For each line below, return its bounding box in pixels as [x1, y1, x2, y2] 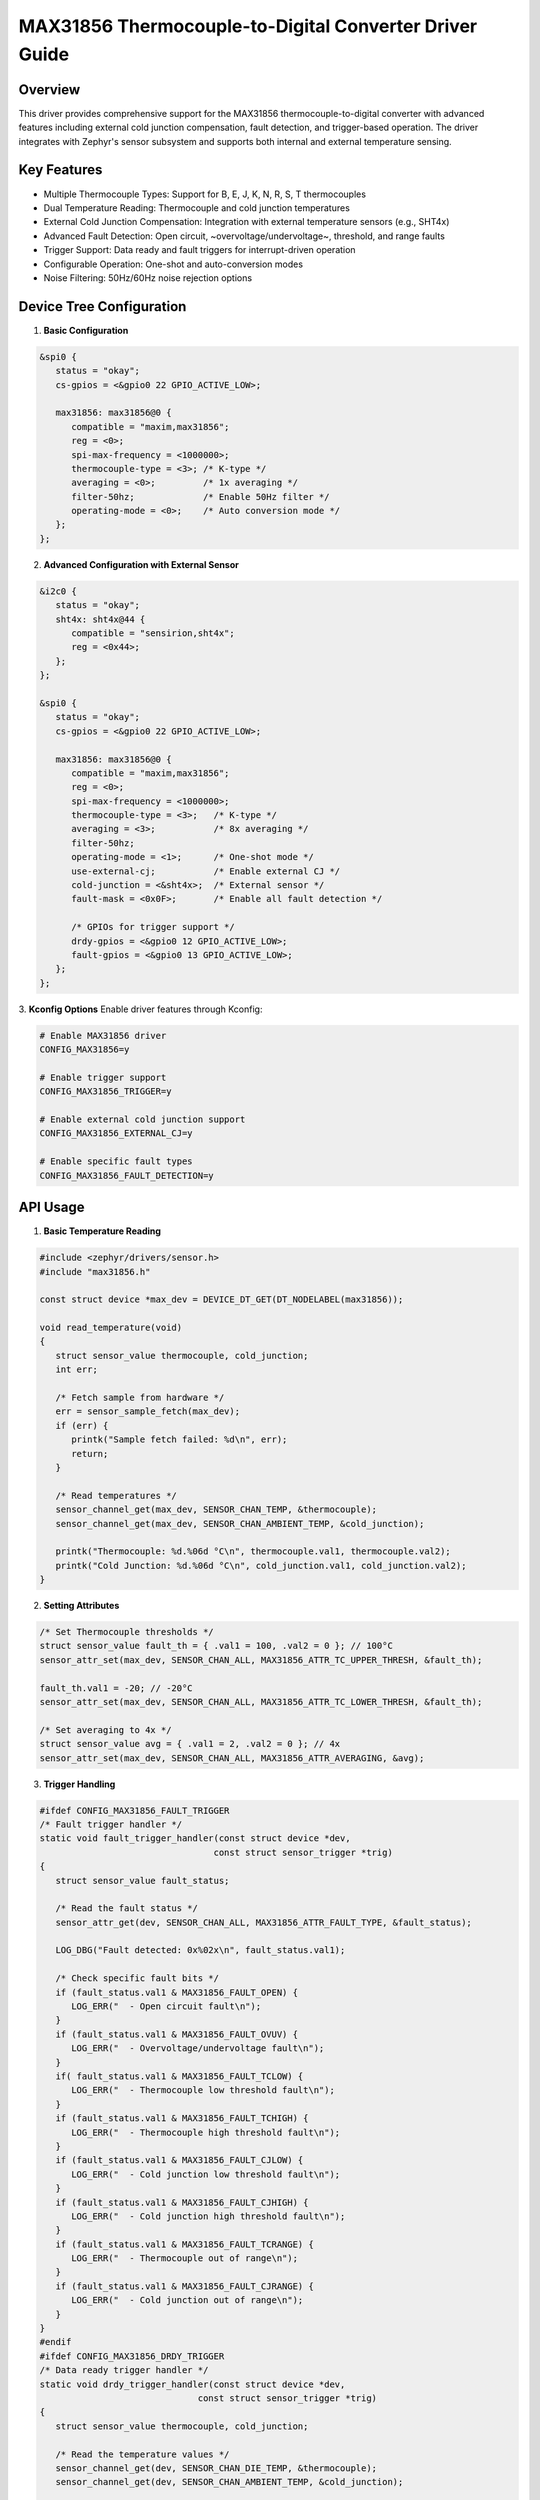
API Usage [18, 1199, 85, 1216]
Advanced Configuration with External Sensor [43, 558, 239, 570]
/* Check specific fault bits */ [55, 1973, 220, 1984]
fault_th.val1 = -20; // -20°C [39, 1682, 194, 1694]
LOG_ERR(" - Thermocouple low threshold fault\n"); [71, 2085, 335, 2096]
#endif [39, 2336, 72, 2348]
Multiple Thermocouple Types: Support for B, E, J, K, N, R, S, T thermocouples [43, 188, 367, 200]
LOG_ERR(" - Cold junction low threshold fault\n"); [71, 2168, 341, 2180]
